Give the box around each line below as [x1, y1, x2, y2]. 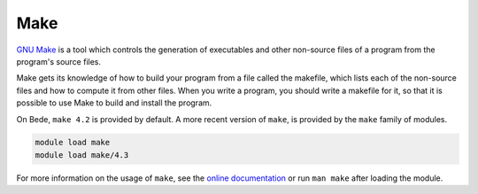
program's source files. [16, 56, 102, 66]
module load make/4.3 [35, 150, 129, 159]
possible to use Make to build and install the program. [16, 97, 212, 108]
